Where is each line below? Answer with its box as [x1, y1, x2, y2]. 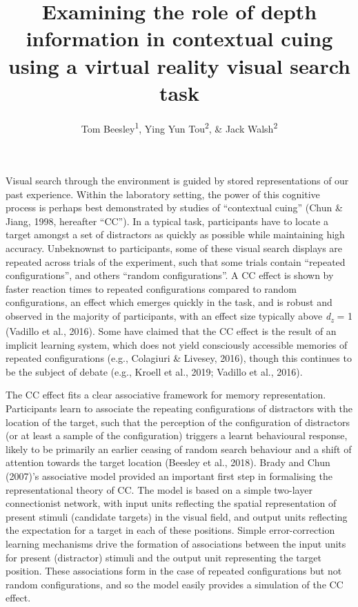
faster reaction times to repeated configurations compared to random [6, 281, 297, 296]
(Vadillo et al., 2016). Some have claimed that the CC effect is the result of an [6, 324, 337, 338]
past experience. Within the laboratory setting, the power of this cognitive [6, 186, 320, 201]
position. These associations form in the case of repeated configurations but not [6, 563, 342, 578]
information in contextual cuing [26, 24, 333, 52]
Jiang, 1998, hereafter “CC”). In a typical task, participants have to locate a [6, 213, 328, 228]
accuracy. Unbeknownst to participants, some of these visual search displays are [6, 240, 343, 255]
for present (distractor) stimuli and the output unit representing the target [6, 550, 321, 564]
